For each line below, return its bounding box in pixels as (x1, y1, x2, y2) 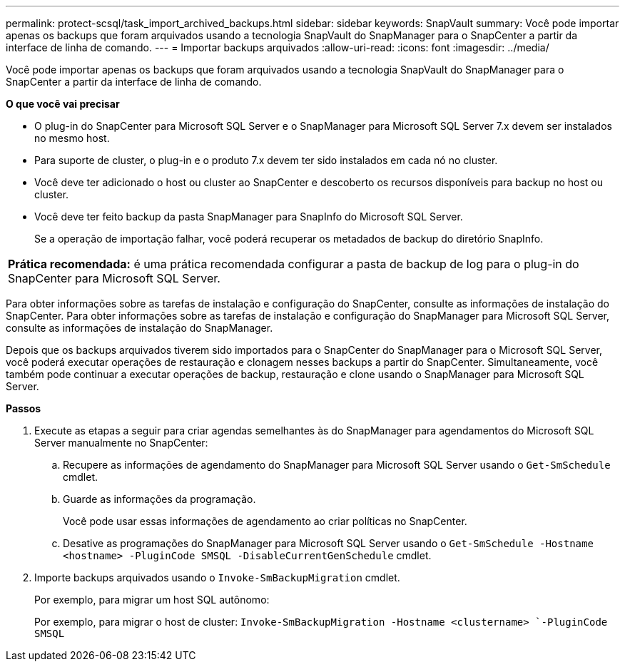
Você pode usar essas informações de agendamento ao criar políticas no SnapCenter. (63, 515, 467, 527)
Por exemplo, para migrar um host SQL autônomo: (34, 594, 270, 606)
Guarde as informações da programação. (63, 493, 256, 505)
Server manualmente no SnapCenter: (34, 437, 208, 449)
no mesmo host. (34, 132, 110, 144)
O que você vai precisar (6, 98, 120, 110)
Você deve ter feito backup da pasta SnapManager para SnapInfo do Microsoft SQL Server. (34, 210, 463, 223)
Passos (6, 402, 41, 414)
